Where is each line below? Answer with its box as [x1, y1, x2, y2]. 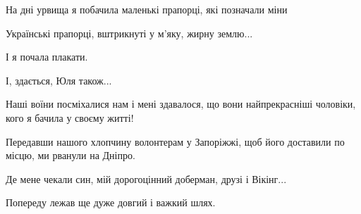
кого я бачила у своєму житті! [6, 110, 134, 125]
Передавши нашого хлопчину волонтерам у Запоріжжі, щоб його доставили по [6, 134, 345, 149]
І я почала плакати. [6, 49, 88, 64]
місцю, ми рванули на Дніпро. [6, 148, 135, 163]
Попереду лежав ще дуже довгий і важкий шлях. [6, 195, 216, 210]
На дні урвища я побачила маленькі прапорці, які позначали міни [6, 2, 288, 16]
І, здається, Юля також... [6, 73, 112, 87]
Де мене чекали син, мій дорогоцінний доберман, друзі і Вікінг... [6, 171, 287, 186]
